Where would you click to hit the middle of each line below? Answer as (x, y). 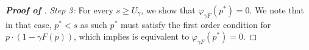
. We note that (277, 10)
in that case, (29, 24)
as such (94, 24)
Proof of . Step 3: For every (59, 10)
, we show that (168, 10)
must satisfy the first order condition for (196, 24)
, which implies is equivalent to (132, 36)
